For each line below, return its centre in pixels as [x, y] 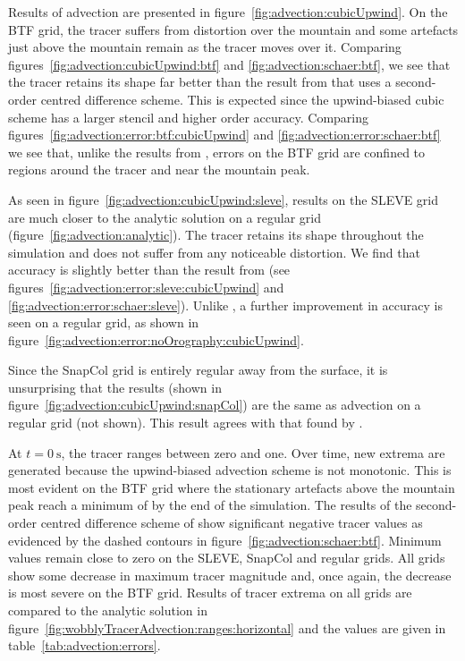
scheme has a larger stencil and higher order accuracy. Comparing [188, 117]
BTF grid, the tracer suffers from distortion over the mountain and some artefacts [233, 29]
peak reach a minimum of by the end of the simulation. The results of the [210, 505]
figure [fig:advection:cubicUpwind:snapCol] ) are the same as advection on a [215, 405]
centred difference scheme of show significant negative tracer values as [232, 523]
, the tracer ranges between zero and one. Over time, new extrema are [253, 452]
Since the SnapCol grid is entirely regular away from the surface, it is [198, 370]
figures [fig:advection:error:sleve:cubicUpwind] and [146, 287]
